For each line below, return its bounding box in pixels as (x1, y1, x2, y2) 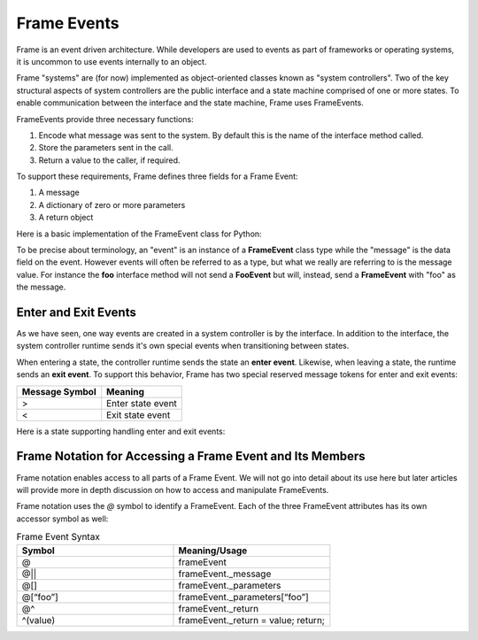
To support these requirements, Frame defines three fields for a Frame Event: (16, 171, 298, 181)
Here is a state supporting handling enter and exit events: (16, 426, 226, 436)
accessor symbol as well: (16, 513, 109, 524)
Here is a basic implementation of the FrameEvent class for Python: (16, 228, 262, 239)
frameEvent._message (178, 567, 272, 580)
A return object (38, 212, 94, 223)
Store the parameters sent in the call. (38, 143, 173, 153)
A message (38, 187, 80, 198)
